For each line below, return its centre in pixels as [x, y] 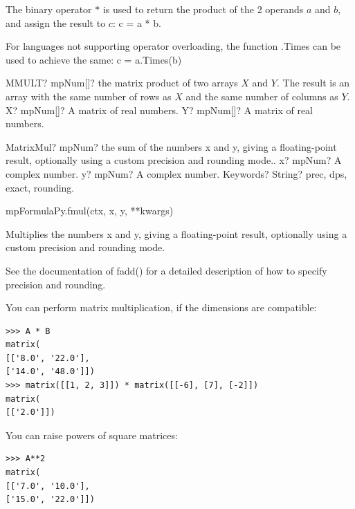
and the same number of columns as [262, 96]
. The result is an [313, 83]
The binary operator [49, 9]
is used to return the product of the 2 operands [203, 9]
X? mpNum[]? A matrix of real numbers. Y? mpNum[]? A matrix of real [159, 110]
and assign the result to [56, 22]
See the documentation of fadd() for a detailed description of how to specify [166, 270]
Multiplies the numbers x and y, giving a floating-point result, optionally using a [176, 233]
